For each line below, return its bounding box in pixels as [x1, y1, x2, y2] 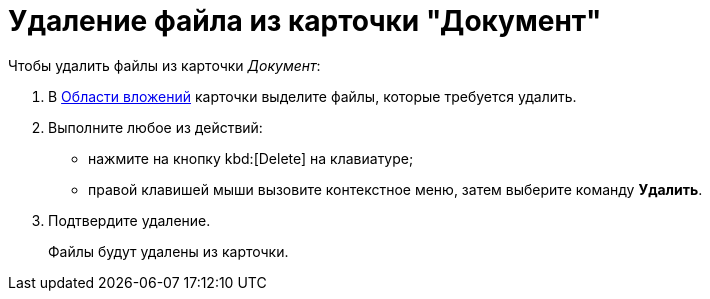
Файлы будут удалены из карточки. [48, 242, 289, 260]
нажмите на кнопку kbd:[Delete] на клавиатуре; [88, 149, 414, 167]
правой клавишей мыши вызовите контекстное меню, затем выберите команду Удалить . [88, 180, 703, 198]
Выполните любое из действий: [48, 118, 263, 136]
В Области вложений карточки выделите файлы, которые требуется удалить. [48, 87, 577, 105]
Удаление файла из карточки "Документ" [8, 4, 602, 38]
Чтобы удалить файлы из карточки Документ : [8, 56, 321, 74]
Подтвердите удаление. [48, 211, 211, 229]
